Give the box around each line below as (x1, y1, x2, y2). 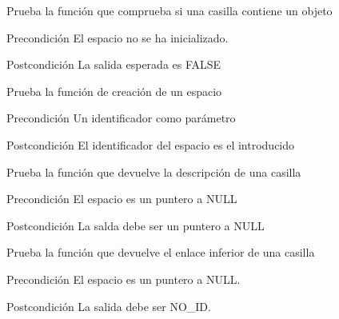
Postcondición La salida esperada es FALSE (6, 56, 221, 73)
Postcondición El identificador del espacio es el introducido (6, 136, 295, 153)
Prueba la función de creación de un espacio (6, 82, 222, 99)
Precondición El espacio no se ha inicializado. (6, 29, 229, 46)
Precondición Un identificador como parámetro (6, 110, 236, 126)
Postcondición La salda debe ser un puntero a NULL (6, 217, 265, 233)
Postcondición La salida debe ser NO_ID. (6, 297, 211, 314)
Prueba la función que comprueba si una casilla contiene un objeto (6, 2, 333, 18)
